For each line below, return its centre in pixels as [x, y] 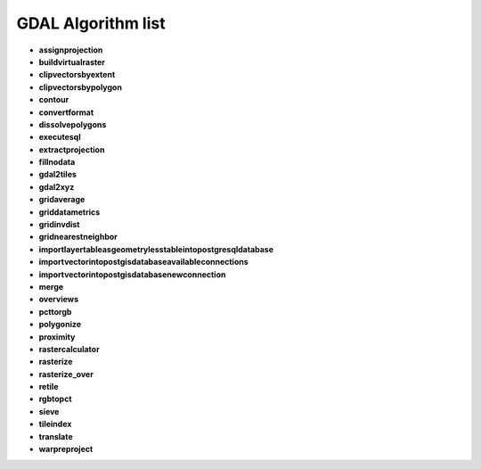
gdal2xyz [57, 186]
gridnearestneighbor [78, 237]
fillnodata [57, 162]
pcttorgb [55, 311]
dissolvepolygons [73, 124]
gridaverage [62, 200]
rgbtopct [55, 399]
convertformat [66, 112]
